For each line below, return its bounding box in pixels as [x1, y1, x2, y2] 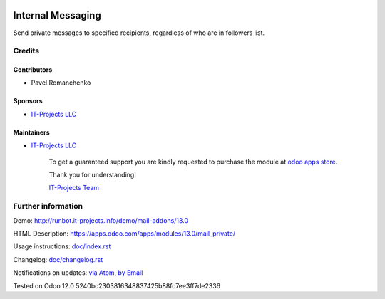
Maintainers [13, 128, 50, 137]
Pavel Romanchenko [31, 78, 91, 87]
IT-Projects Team [48, 184, 100, 192]
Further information [13, 201, 83, 211]
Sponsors [13, 97, 43, 105]
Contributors [13, 65, 53, 74]
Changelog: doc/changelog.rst [13, 255, 103, 263]
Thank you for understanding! [48, 171, 137, 179]
